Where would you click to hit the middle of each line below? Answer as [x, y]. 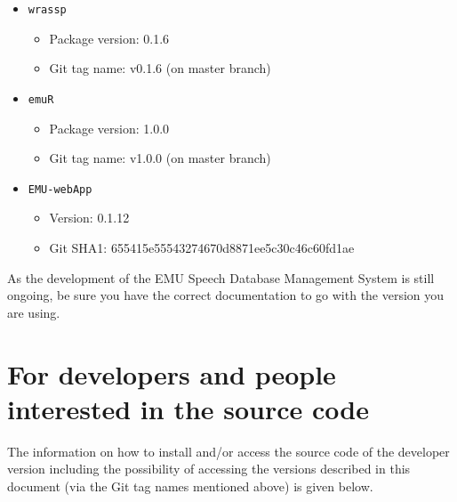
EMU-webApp [60, 189]
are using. [34, 312]
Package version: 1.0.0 [109, 128]
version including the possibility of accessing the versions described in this [209, 469]
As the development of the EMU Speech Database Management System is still [221, 277]
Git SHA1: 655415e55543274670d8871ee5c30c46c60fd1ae [202, 247]
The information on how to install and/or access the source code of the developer [228, 451]
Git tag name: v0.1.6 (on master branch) [160, 68]
